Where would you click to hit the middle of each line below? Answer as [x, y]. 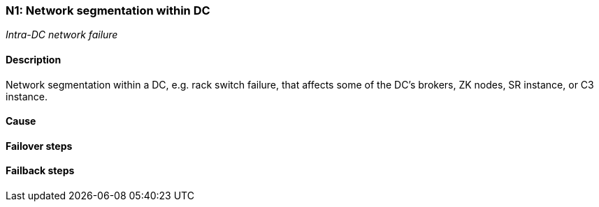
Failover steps [39, 146]
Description [34, 59]
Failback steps [40, 171]
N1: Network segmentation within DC [108, 10]
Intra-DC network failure [62, 35]
